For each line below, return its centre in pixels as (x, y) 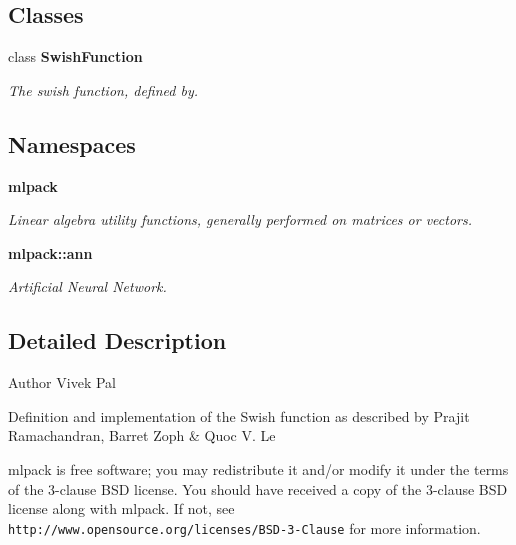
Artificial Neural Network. (87, 286)
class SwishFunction (75, 56)
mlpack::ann (50, 252)
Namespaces (72, 143)
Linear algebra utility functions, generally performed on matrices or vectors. (240, 219)
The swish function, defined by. (103, 89)
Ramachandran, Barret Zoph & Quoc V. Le (142, 435)
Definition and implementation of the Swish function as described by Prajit (239, 415)
